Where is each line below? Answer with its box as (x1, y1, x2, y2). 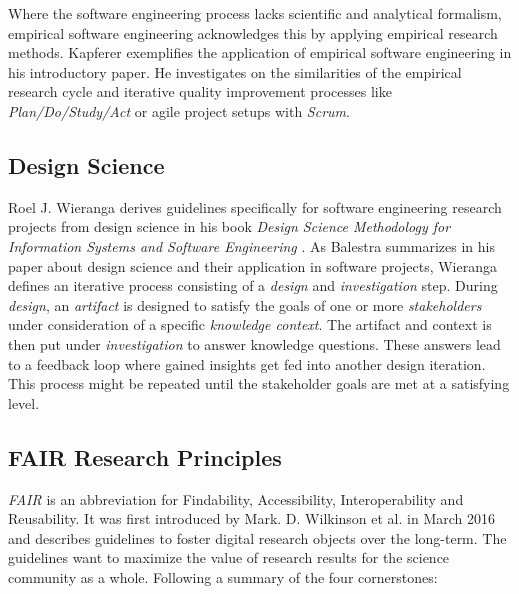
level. (8, 392, 40, 413)
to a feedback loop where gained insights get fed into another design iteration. (8, 353, 486, 374)
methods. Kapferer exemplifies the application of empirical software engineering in (8, 42, 512, 63)
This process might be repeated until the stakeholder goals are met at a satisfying (8, 373, 510, 394)
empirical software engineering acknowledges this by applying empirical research (8, 22, 498, 43)
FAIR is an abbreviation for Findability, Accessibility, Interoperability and (8, 488, 464, 509)
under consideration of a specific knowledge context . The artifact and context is (8, 314, 492, 335)
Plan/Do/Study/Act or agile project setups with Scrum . (8, 100, 350, 121)
